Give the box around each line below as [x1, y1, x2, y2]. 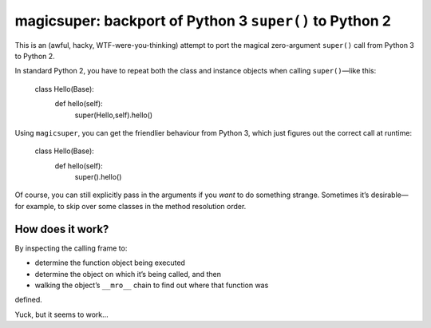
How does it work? [14, 222, 109, 235]
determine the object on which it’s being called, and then [34, 269, 222, 279]
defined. [14, 295, 43, 305]
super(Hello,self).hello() [74, 110, 153, 120]
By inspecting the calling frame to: [14, 243, 128, 253]
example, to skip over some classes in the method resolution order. [26, 201, 247, 211]
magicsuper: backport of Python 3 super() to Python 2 [14, 12, 391, 30]
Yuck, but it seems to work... [14, 310, 109, 319]
